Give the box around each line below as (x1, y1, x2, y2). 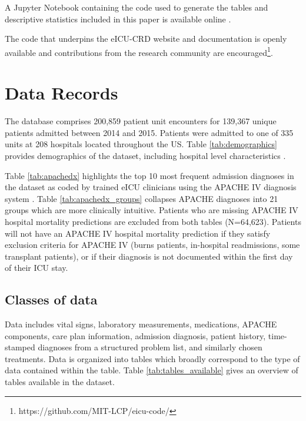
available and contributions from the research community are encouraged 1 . (5, 44, 273, 58)
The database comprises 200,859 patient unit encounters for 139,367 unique (5, 115, 277, 127)
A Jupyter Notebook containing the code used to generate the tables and (5, 1, 268, 13)
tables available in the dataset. (5, 376, 115, 388)
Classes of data (5, 290, 98, 309)
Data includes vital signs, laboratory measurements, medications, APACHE (5, 318, 277, 330)
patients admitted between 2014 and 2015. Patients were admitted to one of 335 (5, 126, 294, 138)
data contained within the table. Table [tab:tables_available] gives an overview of (5, 364, 298, 376)
